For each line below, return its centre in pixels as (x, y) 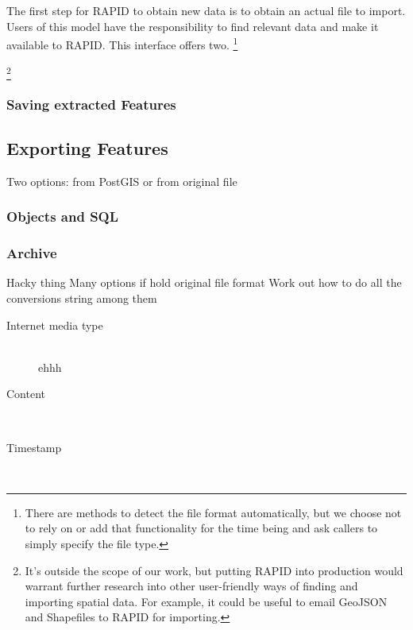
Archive (32, 253)
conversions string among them (82, 298)
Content (26, 394)
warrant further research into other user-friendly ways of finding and (191, 586)
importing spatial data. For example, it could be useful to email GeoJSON (206, 601)
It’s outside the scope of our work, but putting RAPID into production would (214, 570)
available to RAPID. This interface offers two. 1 (122, 43)
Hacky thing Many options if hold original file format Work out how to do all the (204, 282)
